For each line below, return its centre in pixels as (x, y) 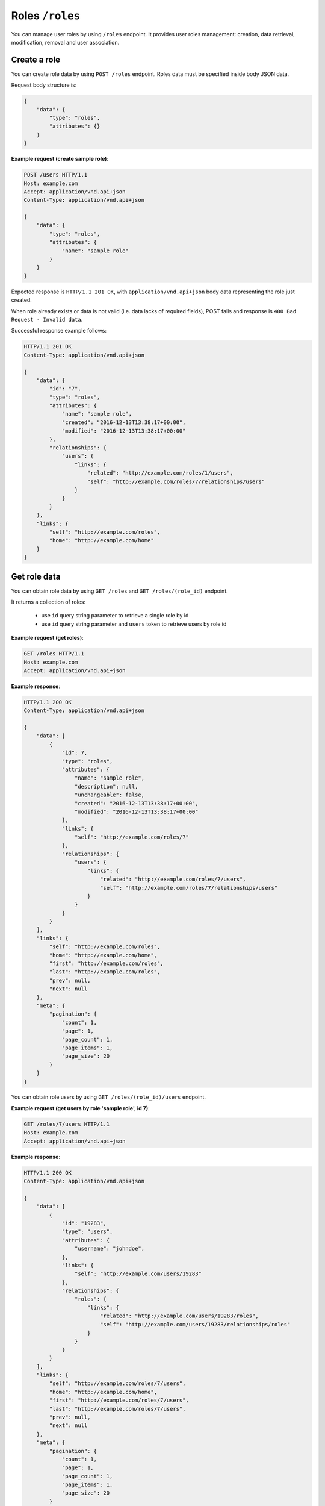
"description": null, (106, 786)
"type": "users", (87, 1232)
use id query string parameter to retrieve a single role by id (115, 616)
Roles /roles (46, 16)
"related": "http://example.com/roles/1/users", (160, 473)
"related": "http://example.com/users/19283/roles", (179, 1316)
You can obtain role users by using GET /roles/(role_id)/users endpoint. (108, 1097)
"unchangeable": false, (109, 795)
